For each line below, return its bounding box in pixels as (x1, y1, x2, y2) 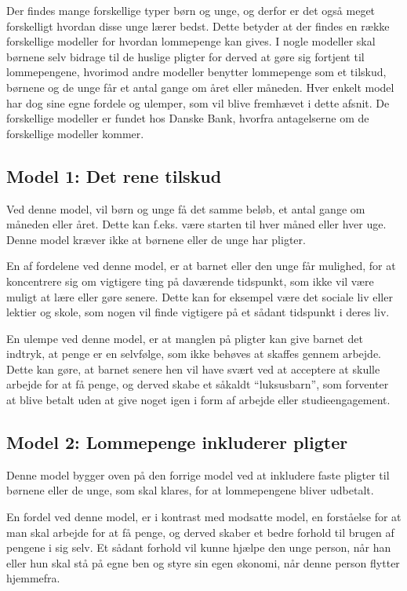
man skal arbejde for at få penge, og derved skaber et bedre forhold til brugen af (6, 524, 394, 540)
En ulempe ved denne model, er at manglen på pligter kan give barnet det (6, 330, 363, 346)
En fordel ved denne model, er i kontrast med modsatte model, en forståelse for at (6, 509, 402, 525)
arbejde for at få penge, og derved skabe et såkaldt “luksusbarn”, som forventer (6, 376, 389, 392)
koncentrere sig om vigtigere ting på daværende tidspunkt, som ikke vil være (6, 272, 374, 289)
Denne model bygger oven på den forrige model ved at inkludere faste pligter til (6, 466, 390, 483)
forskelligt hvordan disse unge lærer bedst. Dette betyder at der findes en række (6, 17, 390, 34)
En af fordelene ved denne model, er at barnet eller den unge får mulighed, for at (6, 257, 396, 274)
